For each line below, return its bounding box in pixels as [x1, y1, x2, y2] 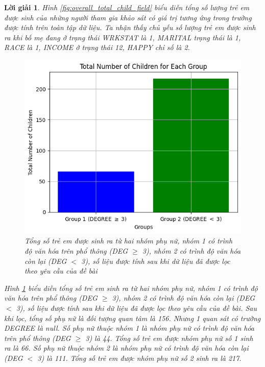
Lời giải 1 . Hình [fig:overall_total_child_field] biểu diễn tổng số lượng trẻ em [4, 2, 250, 12]
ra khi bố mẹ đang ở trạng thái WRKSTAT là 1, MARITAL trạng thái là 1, [4, 32, 241, 42]
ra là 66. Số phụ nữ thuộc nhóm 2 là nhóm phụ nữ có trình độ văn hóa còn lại [4, 342, 249, 353]
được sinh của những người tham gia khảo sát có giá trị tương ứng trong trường [4, 12, 252, 22]
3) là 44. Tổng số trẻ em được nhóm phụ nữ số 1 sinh [85, 332, 253, 343]
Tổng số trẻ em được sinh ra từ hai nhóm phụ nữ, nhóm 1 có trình [25, 235, 233, 246]
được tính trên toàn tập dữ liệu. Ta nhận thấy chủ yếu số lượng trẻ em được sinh [4, 22, 256, 33]
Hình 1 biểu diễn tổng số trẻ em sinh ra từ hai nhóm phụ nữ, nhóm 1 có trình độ [4, 282, 258, 293]
